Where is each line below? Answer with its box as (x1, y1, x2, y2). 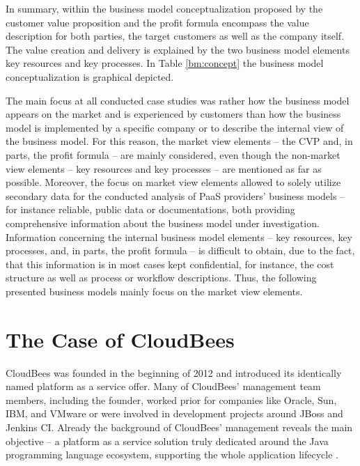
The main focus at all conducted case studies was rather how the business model (6, 93, 350, 107)
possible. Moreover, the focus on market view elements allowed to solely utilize (6, 175, 341, 189)
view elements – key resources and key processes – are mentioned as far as (6, 161, 322, 176)
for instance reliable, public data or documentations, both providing (6, 202, 295, 217)
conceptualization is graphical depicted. (6, 69, 174, 84)
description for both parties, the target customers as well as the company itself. (6, 29, 345, 43)
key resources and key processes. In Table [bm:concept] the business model (6, 56, 324, 70)
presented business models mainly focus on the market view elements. (6, 284, 303, 298)
